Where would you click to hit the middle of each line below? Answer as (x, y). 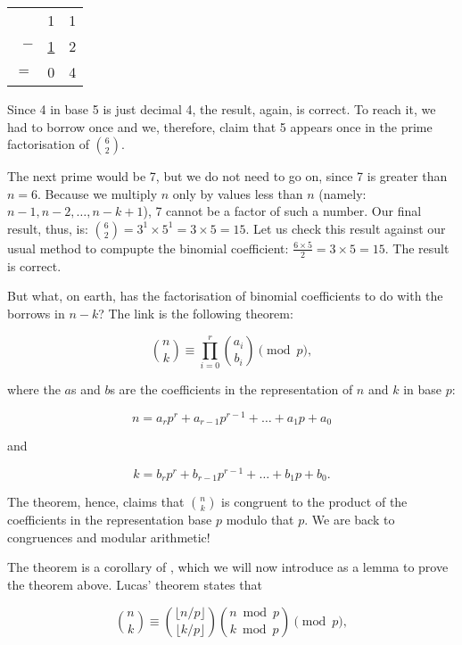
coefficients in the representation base (110, 520)
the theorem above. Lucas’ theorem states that (135, 584)
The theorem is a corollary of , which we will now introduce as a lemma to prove (228, 567)
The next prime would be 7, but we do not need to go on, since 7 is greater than (227, 176)
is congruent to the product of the (314, 502)
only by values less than (238, 193)
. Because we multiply (98, 193)
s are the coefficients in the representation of (231, 389)
